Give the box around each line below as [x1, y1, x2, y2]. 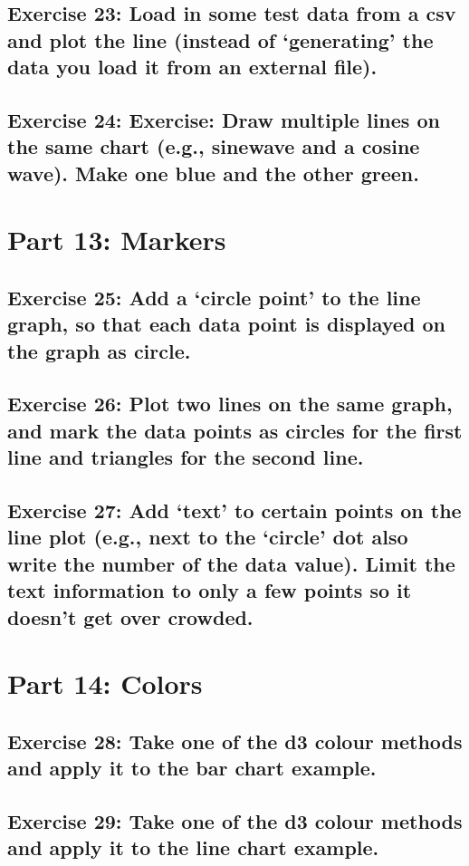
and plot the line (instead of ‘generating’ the [7, 25, 434, 53]
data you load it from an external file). [7, 53, 378, 81]
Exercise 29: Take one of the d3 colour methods [7, 806, 463, 834]
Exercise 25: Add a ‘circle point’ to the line [7, 283, 421, 311]
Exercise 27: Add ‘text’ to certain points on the [7, 496, 462, 524]
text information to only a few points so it [7, 576, 412, 604]
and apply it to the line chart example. [7, 833, 379, 861]
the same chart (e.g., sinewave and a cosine [7, 132, 420, 160]
